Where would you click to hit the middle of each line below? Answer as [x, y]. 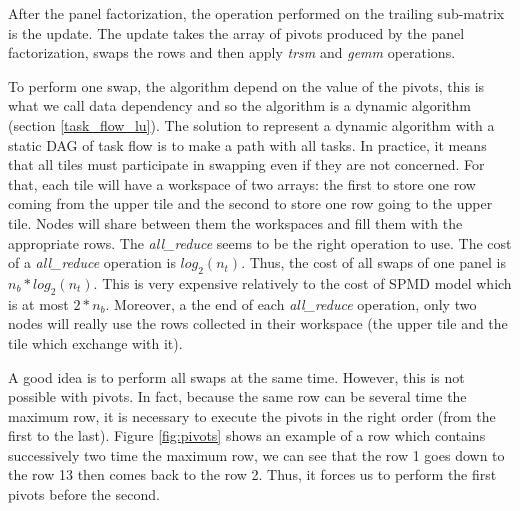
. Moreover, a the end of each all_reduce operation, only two [291, 303]
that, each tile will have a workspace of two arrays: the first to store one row [242, 183]
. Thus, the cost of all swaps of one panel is [373, 262]
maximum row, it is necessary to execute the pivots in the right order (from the [252, 415]
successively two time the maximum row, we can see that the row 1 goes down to [256, 454]
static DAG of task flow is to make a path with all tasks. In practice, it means [247, 144]
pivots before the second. [84, 494]
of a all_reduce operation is [92, 262]
